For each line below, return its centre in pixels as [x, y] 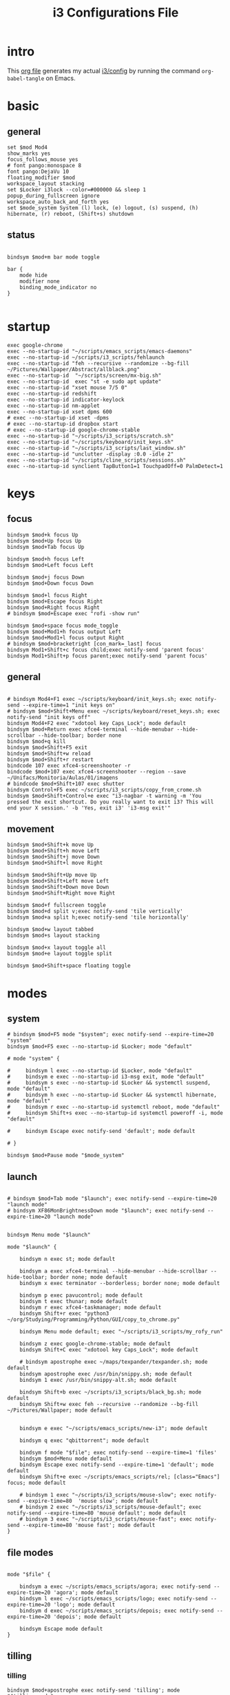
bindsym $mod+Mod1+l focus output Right [66, 637]
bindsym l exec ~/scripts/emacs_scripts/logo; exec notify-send [114, 1598]
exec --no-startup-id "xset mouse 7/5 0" [67, 387]
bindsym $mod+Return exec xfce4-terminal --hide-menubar [91, 729]
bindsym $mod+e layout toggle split [60, 954]
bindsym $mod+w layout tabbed [51, 930]
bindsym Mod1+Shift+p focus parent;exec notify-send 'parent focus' [107, 656]
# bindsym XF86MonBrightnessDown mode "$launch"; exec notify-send [106, 1211]
